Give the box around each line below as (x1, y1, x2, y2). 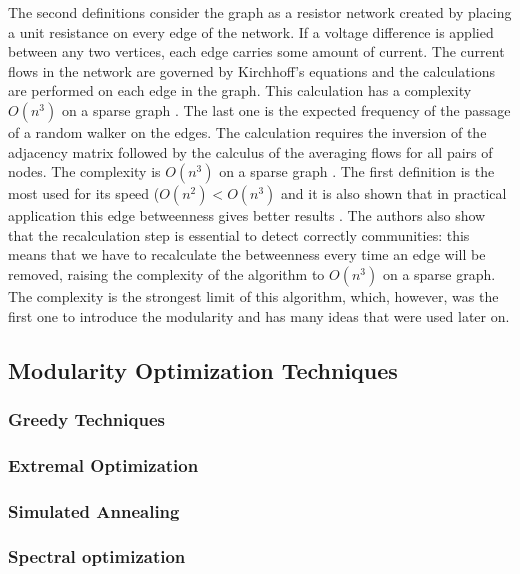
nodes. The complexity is (8, 161, 161, 182)
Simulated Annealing (8, 498, 180, 523)
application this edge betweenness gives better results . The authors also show (8, 205, 486, 226)
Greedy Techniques (8, 406, 165, 431)
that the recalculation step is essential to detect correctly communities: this (8, 224, 470, 245)
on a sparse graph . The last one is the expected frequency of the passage (61, 99, 511, 120)
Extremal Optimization (8, 452, 199, 477)
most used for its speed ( (8, 183, 160, 204)
